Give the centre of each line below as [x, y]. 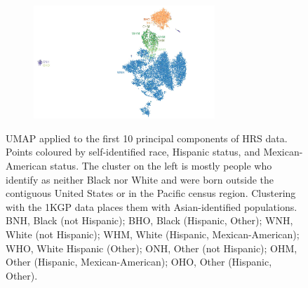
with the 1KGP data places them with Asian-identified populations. [152, 206]
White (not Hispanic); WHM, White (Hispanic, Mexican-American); [153, 234]
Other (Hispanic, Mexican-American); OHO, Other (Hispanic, [139, 262]
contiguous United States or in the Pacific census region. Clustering [151, 193]
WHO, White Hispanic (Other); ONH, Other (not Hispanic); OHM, [152, 248]
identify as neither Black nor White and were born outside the [140, 179]
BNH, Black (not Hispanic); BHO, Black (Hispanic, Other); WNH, [149, 220]
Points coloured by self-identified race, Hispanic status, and [133, 152]
